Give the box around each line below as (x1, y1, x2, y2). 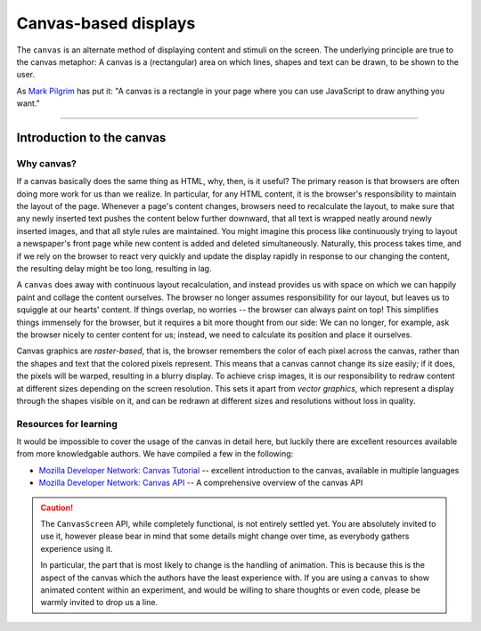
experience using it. (40, 543, 113, 554)
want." (16, 98, 40, 109)
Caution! (40, 502, 74, 513)
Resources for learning (16, 417, 118, 430)
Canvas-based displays (16, 13, 196, 33)
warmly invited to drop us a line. (40, 597, 159, 608)
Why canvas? (16, 157, 77, 169)
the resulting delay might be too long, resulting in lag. (16, 263, 212, 273)
